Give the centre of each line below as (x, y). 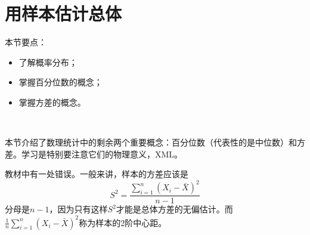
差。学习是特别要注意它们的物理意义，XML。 (94, 154)
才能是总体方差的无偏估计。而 (174, 209)
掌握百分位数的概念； (61, 82)
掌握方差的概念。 (52, 102)
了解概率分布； (48, 62)
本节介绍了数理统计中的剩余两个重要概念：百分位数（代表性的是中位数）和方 (155, 142)
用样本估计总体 (63, 13)
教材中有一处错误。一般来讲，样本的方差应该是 (97, 174)
